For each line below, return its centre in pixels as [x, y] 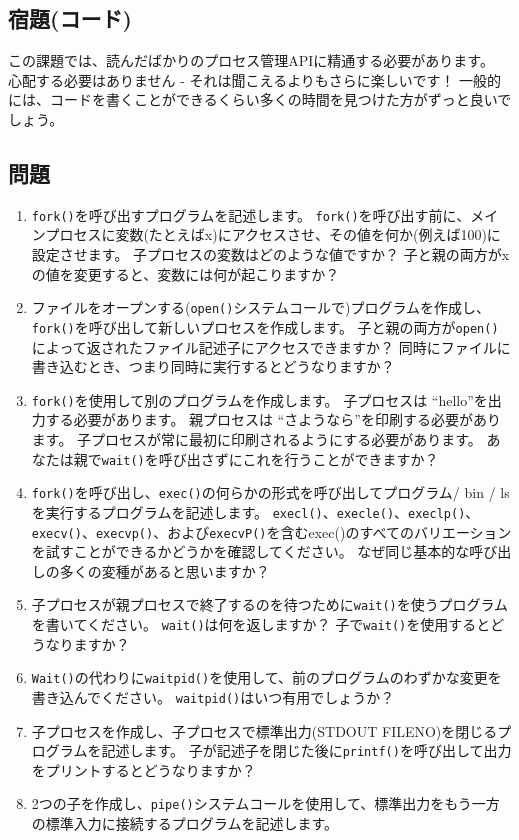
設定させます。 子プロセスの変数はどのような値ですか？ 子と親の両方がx [270, 254]
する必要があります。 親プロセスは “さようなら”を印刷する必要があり [273, 419]
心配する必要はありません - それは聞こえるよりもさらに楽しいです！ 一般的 [255, 79]
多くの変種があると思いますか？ [164, 570]
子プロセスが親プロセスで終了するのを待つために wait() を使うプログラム [270, 604]
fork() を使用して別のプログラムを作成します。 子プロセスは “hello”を [259, 399]
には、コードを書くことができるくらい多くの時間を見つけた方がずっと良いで [260, 99]
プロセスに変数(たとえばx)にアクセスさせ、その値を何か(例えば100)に [273, 234]
